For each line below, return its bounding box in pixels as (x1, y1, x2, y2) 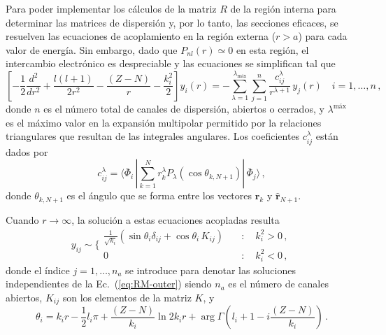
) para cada (298, 29, 348, 43)
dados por (6, 144, 48, 159)
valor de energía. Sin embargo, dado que (6, 42, 178, 57)
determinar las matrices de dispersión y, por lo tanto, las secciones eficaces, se (6, 15, 338, 29)
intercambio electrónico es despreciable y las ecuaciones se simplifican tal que (6, 56, 336, 71)
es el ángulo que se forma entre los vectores (66, 188, 252, 203)
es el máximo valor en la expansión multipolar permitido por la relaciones (6, 115, 322, 129)
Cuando (6, 213, 39, 227)
